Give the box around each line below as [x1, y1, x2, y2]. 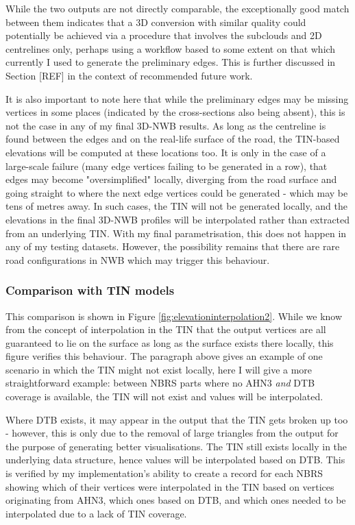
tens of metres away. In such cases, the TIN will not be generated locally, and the [5, 199, 347, 213]
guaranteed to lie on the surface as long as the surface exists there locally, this [5, 335, 334, 350]
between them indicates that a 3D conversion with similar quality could [5, 14, 306, 29]
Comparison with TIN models [5, 282, 175, 299]
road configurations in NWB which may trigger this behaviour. [5, 252, 270, 267]
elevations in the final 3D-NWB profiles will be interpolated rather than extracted [5, 212, 350, 226]
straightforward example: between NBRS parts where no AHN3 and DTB [5, 376, 315, 390]
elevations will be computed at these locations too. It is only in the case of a [5, 145, 326, 159]
